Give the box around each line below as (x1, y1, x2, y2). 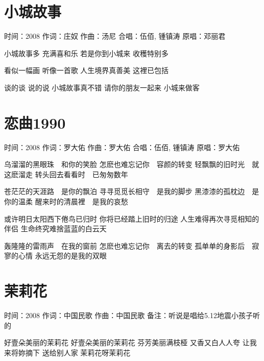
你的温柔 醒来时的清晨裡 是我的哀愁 (4, 196, 128, 206)
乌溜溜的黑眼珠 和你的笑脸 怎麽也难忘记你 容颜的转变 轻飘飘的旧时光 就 (4, 159, 259, 170)
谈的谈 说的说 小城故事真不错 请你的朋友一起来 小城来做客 (4, 82, 200, 92)
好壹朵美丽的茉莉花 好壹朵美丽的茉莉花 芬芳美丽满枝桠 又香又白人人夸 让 (4, 337, 250, 348)
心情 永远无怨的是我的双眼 (18, 250, 107, 261)
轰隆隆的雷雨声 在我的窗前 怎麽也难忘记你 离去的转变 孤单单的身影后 (4, 240, 245, 251)
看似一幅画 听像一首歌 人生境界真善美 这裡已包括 (4, 65, 169, 76)
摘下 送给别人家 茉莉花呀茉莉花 (25, 347, 131, 357)
